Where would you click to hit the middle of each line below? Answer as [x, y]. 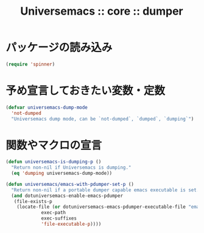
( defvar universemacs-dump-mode [47, 107]
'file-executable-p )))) [71, 224]
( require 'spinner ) [30, 64]
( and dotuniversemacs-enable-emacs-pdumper [67, 196]
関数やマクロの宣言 [54, 145]
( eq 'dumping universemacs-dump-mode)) [62, 173]
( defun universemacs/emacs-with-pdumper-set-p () [70, 184]
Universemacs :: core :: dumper [102, 11]
